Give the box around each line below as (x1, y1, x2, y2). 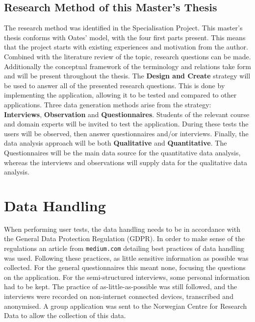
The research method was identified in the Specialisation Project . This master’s (4, 23, 243, 33)
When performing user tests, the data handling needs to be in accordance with (4, 223, 240, 234)
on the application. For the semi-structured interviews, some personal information (4, 272, 250, 282)
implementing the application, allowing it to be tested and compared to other (4, 90, 237, 100)
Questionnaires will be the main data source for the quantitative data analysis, (4, 147, 241, 157)
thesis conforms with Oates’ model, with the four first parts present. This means (4, 32, 246, 42)
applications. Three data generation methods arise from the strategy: (4, 99, 211, 109)
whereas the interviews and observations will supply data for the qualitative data (4, 157, 248, 167)
